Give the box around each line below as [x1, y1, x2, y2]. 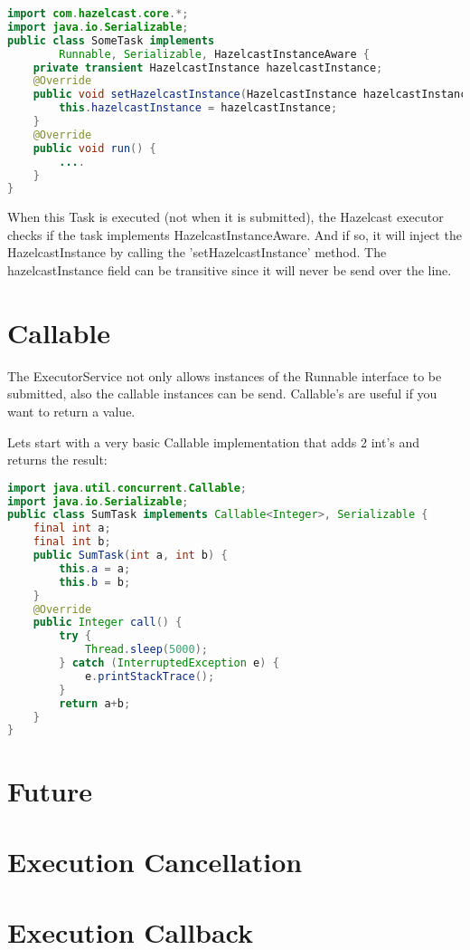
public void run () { [33, 141, 156, 155]
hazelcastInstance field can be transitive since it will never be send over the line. [7, 261, 452, 280]
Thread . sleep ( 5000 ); [84, 643, 208, 657]
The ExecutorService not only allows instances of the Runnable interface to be [7, 366, 442, 385]
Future [7, 772, 92, 809]
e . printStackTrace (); [84, 669, 215, 683]
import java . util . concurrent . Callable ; [7, 481, 247, 494]
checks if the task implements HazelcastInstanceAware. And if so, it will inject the [7, 225, 462, 244]
